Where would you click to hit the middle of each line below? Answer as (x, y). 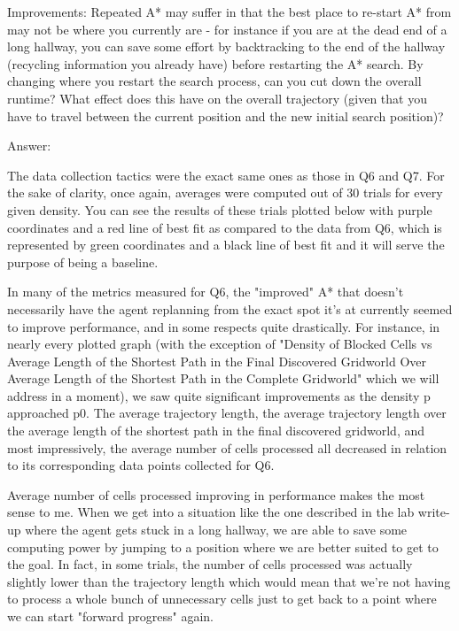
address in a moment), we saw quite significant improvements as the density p (219, 395)
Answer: (29, 146)
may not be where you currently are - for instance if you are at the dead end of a (227, 29)
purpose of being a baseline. (83, 262)
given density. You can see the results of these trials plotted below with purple (220, 209)
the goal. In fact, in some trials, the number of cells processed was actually (210, 564)
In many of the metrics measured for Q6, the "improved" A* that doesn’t (206, 292)
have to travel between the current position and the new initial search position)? (226, 115)
